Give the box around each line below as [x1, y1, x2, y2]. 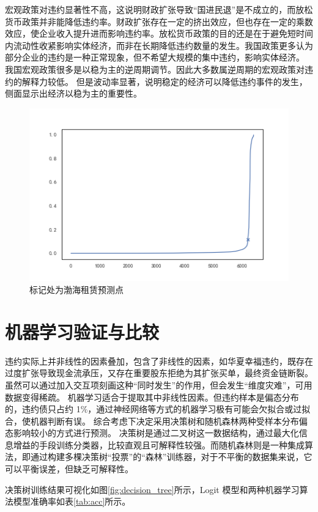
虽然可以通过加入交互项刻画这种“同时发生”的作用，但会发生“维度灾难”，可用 [5, 378, 312, 391]
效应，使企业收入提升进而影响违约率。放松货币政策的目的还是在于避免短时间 [5, 27, 313, 40]
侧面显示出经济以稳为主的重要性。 [5, 87, 142, 100]
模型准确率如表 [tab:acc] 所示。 [13, 495, 131, 508]
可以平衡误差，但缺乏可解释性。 [5, 462, 133, 475]
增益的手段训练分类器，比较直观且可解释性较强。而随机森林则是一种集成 [13, 438, 305, 451]
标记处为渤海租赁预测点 [29, 283, 124, 295]
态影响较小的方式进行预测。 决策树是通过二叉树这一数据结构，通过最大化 [5, 426, 299, 439]
